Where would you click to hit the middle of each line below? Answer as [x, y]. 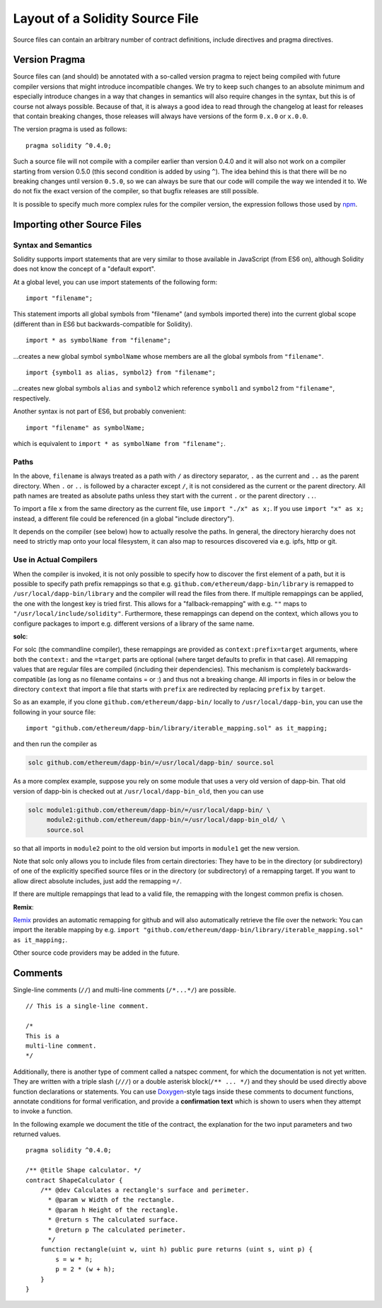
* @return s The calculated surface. [113, 1220]
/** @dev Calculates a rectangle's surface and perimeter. [145, 1190]
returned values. [37, 1134]
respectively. [32, 398]
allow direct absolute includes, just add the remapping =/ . [97, 880]
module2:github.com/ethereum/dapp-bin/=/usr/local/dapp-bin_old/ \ [166, 820]
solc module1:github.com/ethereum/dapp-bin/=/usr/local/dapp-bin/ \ [149, 810]
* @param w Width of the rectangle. [111, 1200]
